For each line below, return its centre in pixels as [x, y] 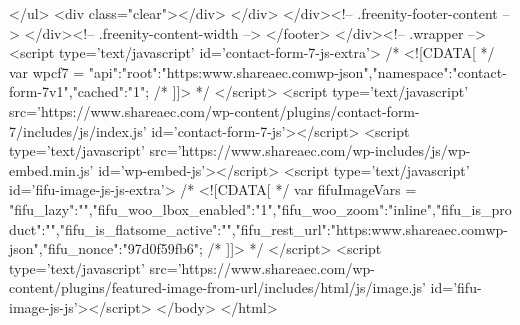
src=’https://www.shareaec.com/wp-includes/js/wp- [310, 150]
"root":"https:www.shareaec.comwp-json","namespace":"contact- [314, 71]
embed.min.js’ [51, 169]
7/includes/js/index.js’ [78, 130]
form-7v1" [39, 91]
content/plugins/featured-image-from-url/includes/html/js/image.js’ [217, 287]
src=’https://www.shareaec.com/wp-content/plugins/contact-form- [214, 110]
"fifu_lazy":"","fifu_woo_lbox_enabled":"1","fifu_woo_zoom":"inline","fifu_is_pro [260, 208]
